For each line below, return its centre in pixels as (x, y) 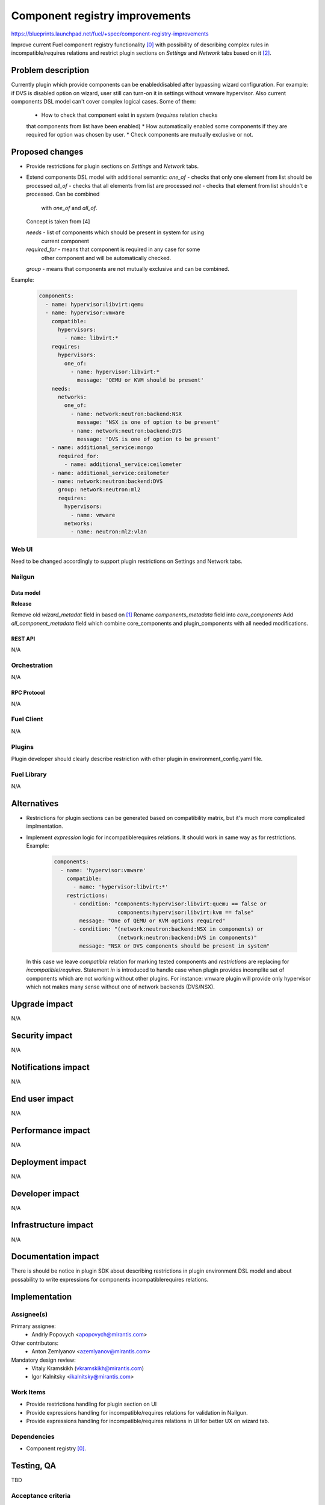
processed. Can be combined (63, 194)
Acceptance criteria (41, 1496)
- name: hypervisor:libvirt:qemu (94, 304)
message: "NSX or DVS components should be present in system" (175, 946)
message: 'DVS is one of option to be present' (148, 439)
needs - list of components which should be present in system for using (115, 232)
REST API (23, 639)
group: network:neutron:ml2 (99, 490)
